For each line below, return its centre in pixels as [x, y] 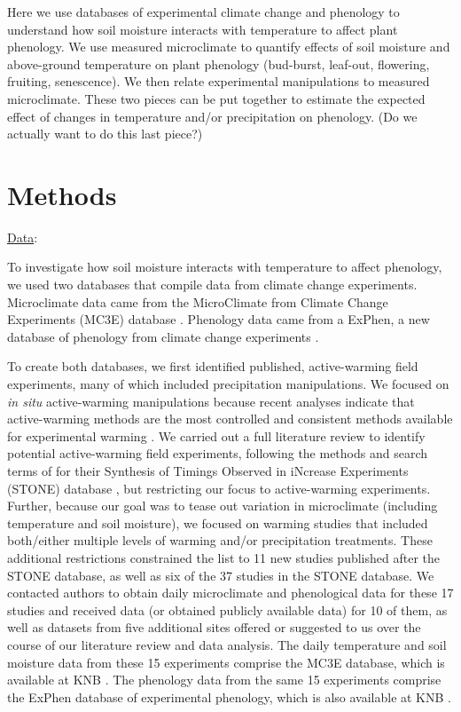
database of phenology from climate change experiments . [163, 336]
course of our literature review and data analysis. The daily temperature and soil [227, 644]
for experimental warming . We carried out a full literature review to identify [216, 435]
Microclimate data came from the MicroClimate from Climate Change [198, 301]
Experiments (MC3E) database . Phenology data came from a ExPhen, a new [219, 319]
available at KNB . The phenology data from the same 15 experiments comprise [224, 680]
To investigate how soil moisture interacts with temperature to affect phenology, [225, 267]
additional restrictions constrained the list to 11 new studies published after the [223, 557]
